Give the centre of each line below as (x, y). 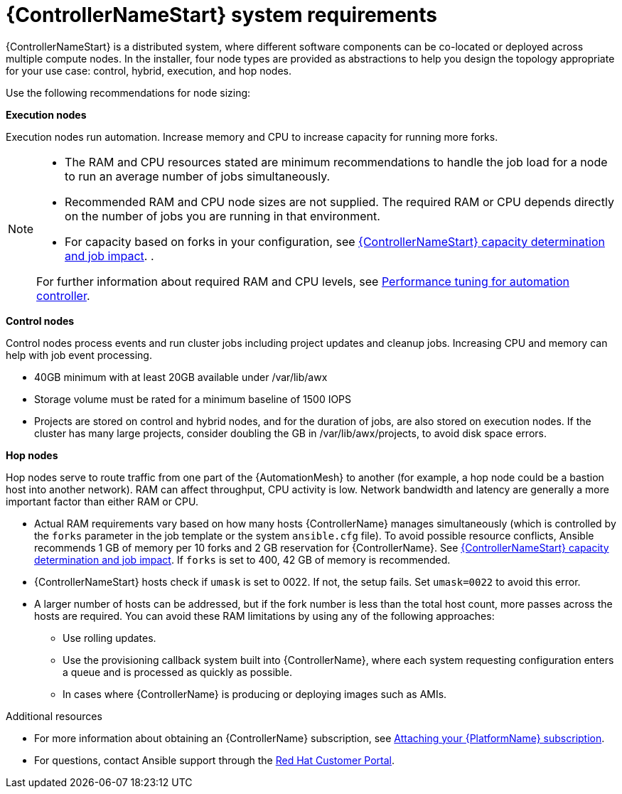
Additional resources (54, 716)
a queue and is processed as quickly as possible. (178, 672)
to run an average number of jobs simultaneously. (198, 176)
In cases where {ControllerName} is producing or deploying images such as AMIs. (255, 694)
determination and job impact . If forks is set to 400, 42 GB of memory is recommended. (242, 559)
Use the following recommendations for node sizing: (128, 92)
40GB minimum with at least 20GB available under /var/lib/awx (181, 377)
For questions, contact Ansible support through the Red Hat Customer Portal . (215, 760)
